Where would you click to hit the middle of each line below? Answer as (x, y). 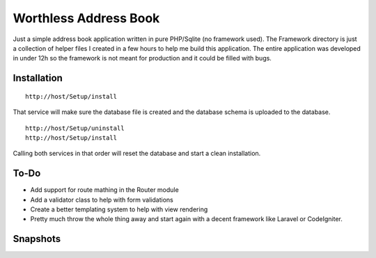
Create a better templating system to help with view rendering (119, 209)
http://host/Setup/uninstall (75, 128)
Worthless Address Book (86, 18)
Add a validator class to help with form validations (102, 200)
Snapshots (37, 239)
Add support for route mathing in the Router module (104, 190)
